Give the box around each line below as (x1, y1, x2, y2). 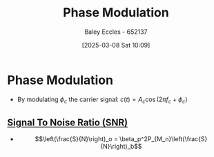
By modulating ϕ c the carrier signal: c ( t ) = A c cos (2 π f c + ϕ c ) (17, 95, 188, 105)
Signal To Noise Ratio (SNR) (7, 116, 128, 128)
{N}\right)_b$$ (99, 143, 143, 151)
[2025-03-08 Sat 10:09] (81, 41, 150, 49)
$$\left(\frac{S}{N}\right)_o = (35, 135, 119, 143)
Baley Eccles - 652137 (84, 28, 148, 36)
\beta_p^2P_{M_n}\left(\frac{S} (119, 135, 208, 143)
